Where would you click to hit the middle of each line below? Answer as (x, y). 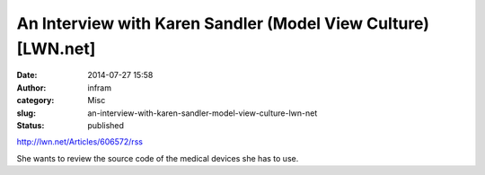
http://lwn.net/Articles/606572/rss (80, 142)
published (106, 125)
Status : (31, 125)
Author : (31, 87)
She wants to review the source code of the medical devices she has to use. (158, 158)
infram (100, 87)
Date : (27, 75)
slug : (26, 113)
